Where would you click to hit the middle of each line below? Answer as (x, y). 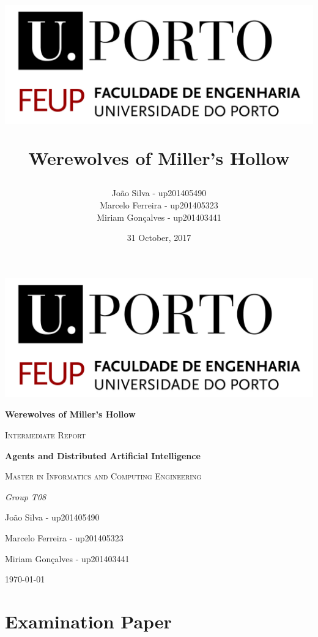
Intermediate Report (45, 434)
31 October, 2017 (159, 238)
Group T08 (26, 496)
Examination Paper (88, 621)
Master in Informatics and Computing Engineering (103, 476)
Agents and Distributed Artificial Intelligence (103, 455)
